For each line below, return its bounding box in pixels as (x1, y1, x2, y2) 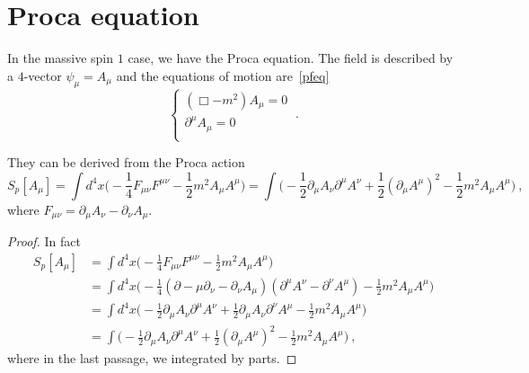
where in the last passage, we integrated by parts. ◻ (7, 349, 297, 368)
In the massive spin (7, 49, 114, 67)
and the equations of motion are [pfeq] (116, 66, 330, 84)
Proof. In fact (7, 232, 81, 251)
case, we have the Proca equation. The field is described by (128, 49, 454, 67)
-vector (23, 66, 62, 84)
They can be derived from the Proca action (7, 153, 245, 172)
